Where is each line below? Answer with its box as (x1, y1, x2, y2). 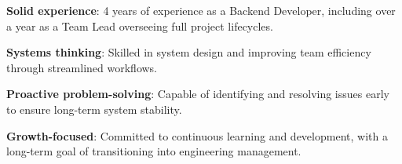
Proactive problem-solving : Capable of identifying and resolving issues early (6, 86, 389, 102)
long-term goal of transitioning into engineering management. (6, 143, 301, 159)
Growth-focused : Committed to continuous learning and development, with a (6, 127, 388, 144)
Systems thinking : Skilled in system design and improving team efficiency (6, 44, 371, 60)
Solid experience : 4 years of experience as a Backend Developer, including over (6, 2, 396, 18)
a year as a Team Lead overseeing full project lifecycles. (6, 17, 273, 34)
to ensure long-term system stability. (6, 100, 182, 117)
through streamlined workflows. (6, 59, 158, 75)
